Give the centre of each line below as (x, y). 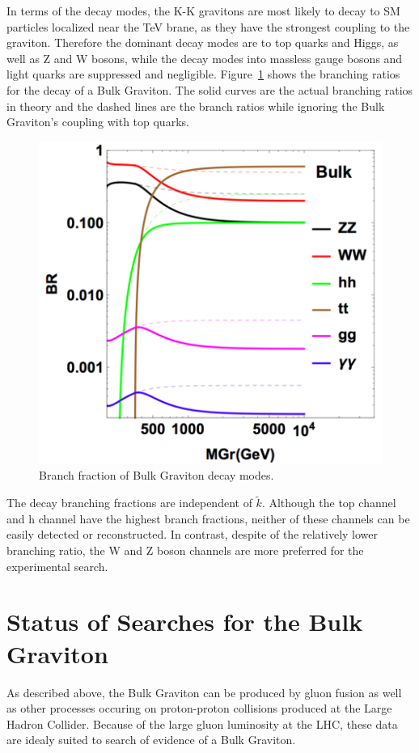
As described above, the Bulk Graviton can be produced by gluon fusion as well (204, 692)
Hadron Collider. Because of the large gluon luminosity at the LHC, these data (202, 723)
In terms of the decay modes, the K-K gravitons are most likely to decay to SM (203, 11)
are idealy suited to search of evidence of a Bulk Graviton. (151, 740)
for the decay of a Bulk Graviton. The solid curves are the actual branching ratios (210, 89)
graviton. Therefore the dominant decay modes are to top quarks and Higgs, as (203, 42)
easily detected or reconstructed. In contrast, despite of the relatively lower (193, 534)
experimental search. (57, 566)
